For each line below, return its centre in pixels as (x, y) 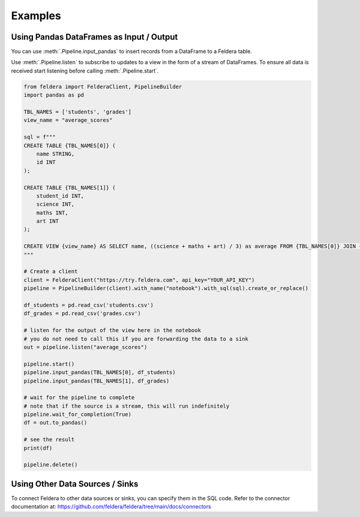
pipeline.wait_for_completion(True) (78, 415)
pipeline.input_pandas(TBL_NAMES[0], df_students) (100, 373)
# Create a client (51, 271)
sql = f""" (40, 137)
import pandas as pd (54, 95)
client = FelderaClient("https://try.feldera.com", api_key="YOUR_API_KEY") (139, 280)
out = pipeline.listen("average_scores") (85, 347)
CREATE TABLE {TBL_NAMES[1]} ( (70, 187)
